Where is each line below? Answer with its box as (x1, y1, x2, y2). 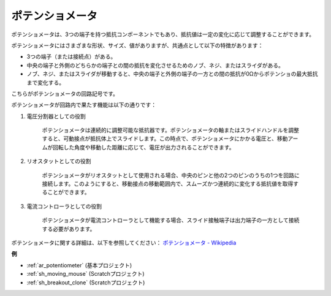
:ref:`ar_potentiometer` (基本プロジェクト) (26, 261, 132, 269)
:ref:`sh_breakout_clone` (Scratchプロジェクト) (26, 279, 145, 286)
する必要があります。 (42, 225, 96, 232)
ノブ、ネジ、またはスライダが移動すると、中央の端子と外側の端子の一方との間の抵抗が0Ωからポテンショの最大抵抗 (26, 70, 318, 78)
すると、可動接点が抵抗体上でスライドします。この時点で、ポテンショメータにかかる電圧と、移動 (42, 135, 288, 142)
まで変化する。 (26, 78, 64, 86)
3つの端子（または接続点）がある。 (26, 53, 116, 61)
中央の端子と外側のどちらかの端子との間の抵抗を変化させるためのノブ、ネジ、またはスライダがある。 (26, 61, 284, 69)
